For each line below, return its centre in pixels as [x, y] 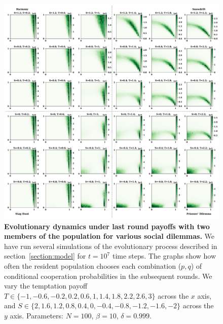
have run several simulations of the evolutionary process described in [111, 246]
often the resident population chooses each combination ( [93, 265]
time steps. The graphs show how [164, 256]
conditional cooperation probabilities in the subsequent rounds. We [108, 276]
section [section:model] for [45, 256]
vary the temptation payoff [46, 286]
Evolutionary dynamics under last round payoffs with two [107, 226]
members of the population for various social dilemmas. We [109, 236]
